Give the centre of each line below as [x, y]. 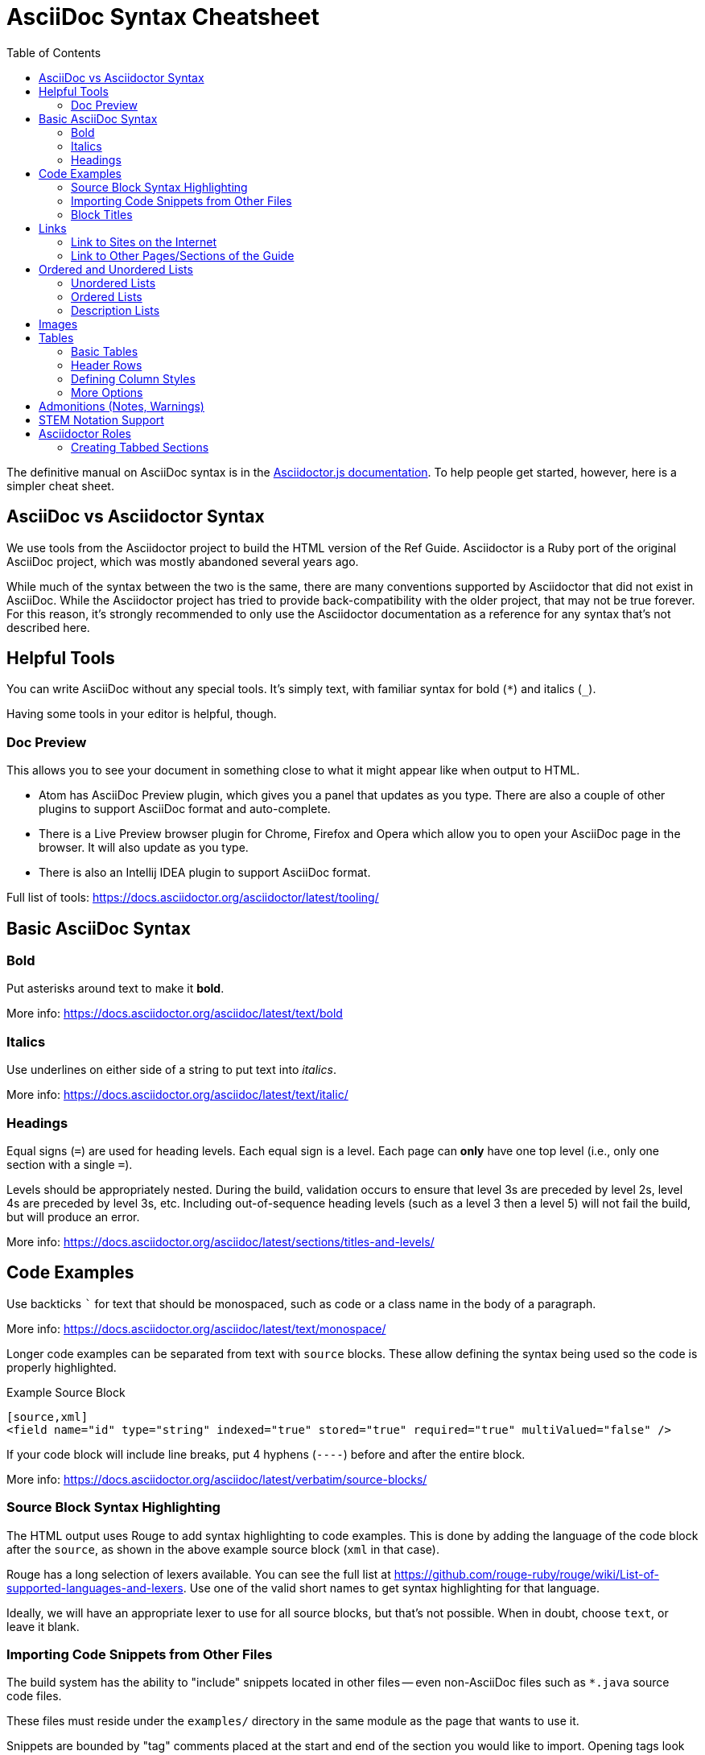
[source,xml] [47, 1416]
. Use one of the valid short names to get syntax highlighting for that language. [391, 1588]
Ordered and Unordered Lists [116, 269]
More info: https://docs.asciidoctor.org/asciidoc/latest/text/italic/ [177, 1095]
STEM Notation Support [101, 419]
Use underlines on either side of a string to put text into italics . [171, 1070]
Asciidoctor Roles [85, 433]
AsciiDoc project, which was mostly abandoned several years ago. [183, 561]
